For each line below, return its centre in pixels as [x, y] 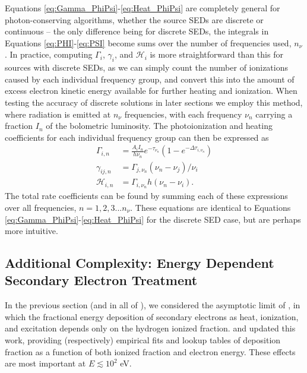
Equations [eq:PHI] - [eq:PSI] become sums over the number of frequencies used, [148, 42]
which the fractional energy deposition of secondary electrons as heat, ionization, [152, 316]
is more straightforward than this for [216, 54]
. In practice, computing [49, 54]
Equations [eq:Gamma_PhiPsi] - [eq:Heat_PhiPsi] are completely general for [143, 8]
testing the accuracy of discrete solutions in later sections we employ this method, [154, 102]
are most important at [45, 363]
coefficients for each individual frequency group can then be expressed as [137, 137]
